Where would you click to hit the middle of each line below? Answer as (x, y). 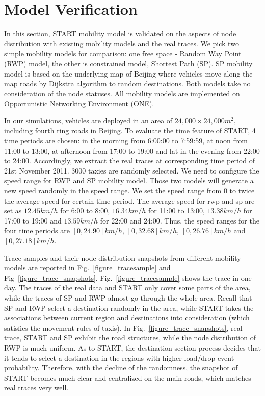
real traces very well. (36, 388)
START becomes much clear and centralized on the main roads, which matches (128, 377)
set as (13, 211)
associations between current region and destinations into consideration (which (127, 318)
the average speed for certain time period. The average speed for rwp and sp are (129, 200)
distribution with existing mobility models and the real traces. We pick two (122, 43)
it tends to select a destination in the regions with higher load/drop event (119, 357)
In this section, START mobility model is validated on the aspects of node (120, 33)
